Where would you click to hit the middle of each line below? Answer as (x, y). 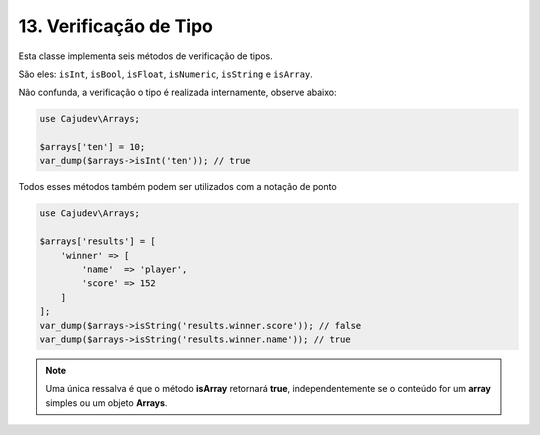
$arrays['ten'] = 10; (92, 147)
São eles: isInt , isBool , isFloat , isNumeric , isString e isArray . (166, 74)
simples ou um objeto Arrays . (106, 402)
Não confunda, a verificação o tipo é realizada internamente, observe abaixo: (177, 92)
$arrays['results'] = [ (98, 241)
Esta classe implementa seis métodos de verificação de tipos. (146, 56)
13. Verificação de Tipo (116, 26)
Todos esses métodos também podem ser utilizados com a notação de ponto (177, 187)
